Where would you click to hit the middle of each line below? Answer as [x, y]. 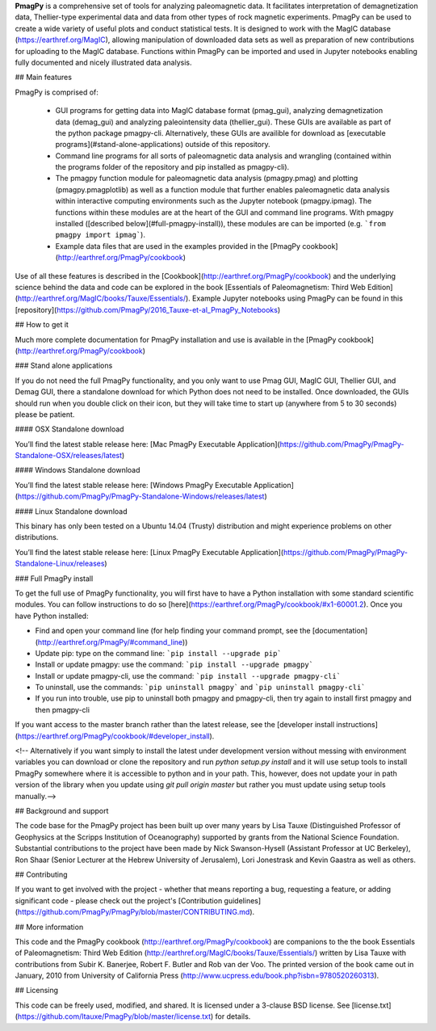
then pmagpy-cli [63, 709]
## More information [49, 927]
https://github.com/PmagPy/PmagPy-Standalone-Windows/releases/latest [141, 496]
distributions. [37, 537]
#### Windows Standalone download [78, 470]
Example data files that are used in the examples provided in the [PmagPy [178, 246]
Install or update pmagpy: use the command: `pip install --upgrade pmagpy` [174, 665]
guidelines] [243, 900]
